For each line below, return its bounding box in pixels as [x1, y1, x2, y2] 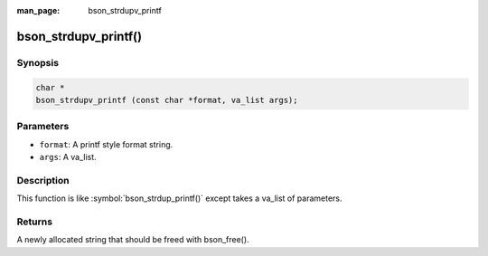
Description [16, 174, 70, 186]
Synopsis [16, 56, 59, 69]
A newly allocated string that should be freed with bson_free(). [16, 234, 249, 245]
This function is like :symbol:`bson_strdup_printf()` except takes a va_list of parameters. [16, 193, 343, 204]
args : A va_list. [39, 152, 97, 163]
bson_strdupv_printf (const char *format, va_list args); [35, 95, 298, 105]
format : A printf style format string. [39, 138, 174, 149]
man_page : [16, 5, 61, 15]
